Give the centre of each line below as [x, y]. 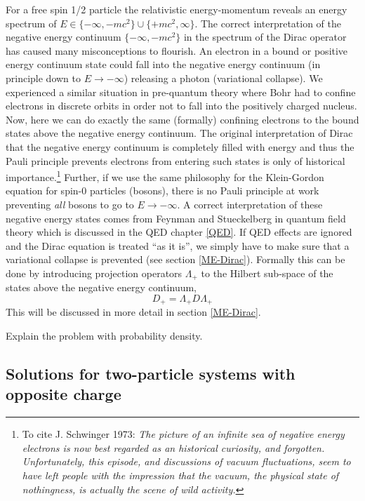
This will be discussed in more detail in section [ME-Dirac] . [133, 312]
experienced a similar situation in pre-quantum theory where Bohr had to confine [181, 92]
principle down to [44, 78]
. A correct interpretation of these [250, 204]
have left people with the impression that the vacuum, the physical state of [180, 475]
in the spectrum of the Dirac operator [265, 37]
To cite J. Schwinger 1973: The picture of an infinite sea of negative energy [183, 434]
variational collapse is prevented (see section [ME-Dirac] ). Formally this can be [175, 259]
